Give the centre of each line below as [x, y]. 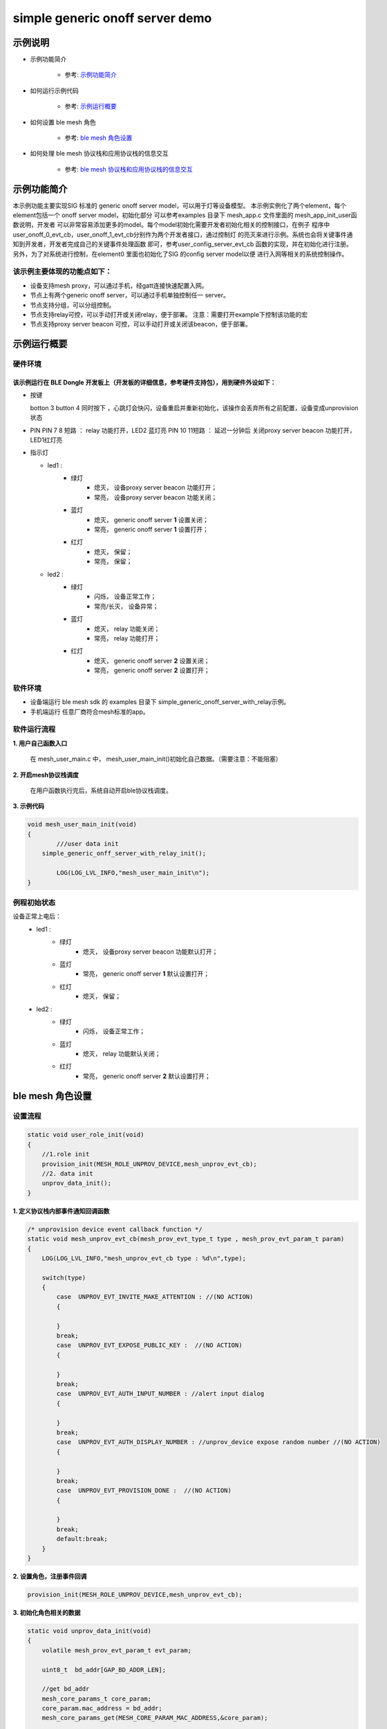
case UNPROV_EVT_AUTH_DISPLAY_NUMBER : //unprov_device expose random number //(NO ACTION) [219, 1442]
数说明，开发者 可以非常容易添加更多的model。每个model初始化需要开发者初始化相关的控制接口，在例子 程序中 [171, 225]
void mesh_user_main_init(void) [82, 824]
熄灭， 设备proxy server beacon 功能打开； [156, 488]
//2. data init [67, 1173]
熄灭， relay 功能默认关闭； [122, 1054]
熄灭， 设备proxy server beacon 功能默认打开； [151, 952]
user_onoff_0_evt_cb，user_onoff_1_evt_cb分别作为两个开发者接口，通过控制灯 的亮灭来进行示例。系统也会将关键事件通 [183, 234]
